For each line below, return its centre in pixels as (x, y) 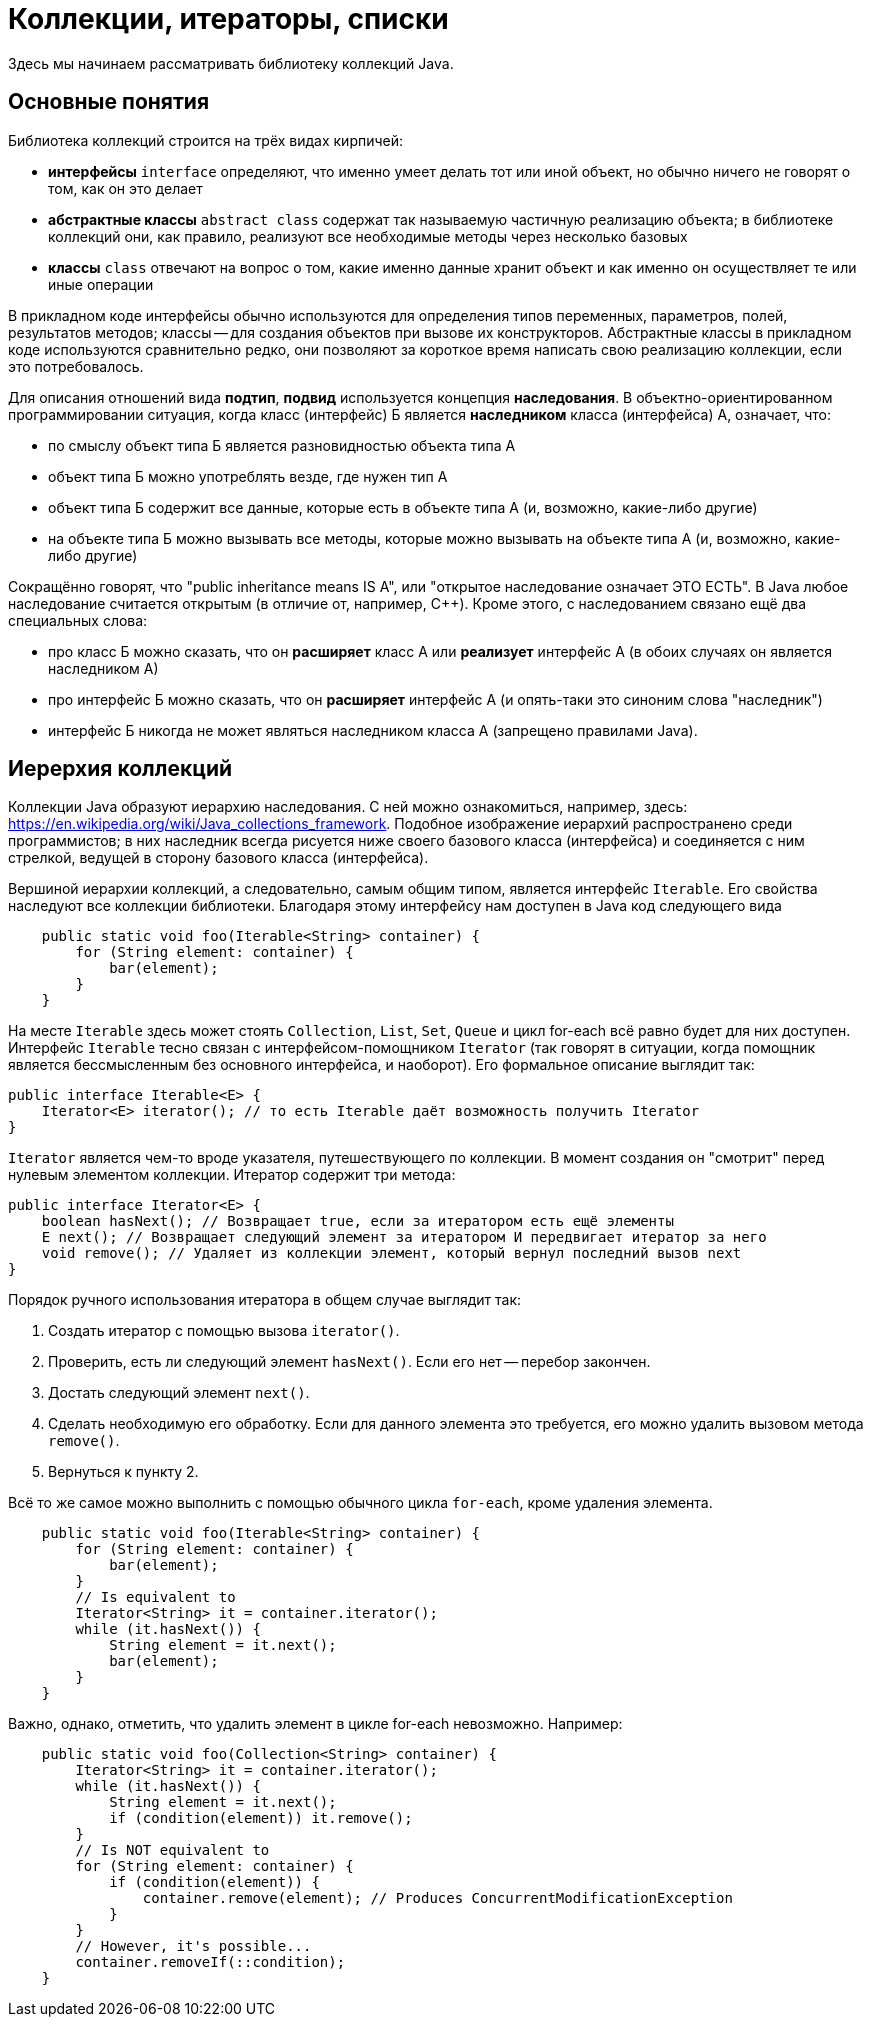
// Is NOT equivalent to (172, 1850)
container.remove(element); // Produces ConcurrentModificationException (437, 1898)
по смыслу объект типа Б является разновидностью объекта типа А (282, 445)
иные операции (101, 284)
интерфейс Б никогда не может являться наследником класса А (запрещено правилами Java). (373, 730)
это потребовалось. (76, 366)
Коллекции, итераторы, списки (228, 19)
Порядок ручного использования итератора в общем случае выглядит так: (265, 1300)
